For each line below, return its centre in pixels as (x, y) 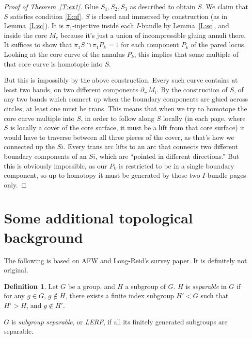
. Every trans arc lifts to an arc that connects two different (151, 146)
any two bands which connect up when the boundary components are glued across (126, 99)
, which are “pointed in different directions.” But (167, 156)
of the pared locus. (218, 44)
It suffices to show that (38, 44)
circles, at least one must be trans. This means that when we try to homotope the (126, 108)
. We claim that (225, 6)
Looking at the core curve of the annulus (64, 54)
